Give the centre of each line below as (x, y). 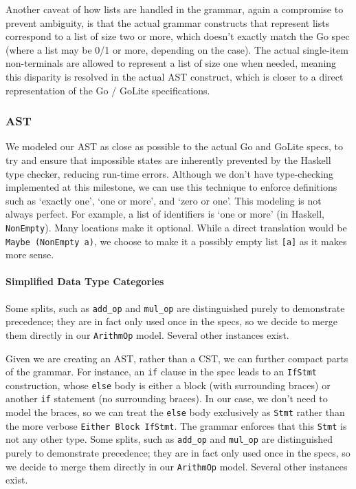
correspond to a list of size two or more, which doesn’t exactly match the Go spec (178, 36)
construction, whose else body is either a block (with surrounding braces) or (168, 385)
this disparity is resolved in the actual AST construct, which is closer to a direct (175, 76)
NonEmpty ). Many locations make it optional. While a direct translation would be (176, 227)
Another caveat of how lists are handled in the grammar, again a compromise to (175, 9)
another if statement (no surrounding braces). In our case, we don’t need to (167, 398)
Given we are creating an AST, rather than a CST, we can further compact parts (177, 358)
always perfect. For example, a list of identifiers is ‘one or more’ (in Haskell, (165, 214)
